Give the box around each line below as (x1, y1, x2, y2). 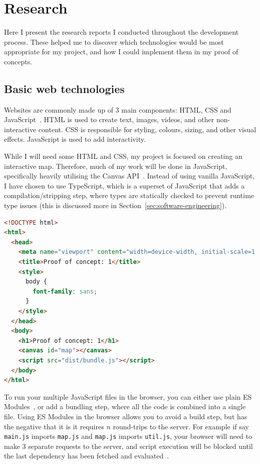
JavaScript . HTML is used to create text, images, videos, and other (4, 114, 214, 125)
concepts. (4, 56, 33, 66)
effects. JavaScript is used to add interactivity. (4, 134, 146, 144)
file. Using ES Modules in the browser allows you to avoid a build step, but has (4, 411, 247, 421)
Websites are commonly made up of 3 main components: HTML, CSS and (4, 104, 231, 115)
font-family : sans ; (33, 288, 98, 295)
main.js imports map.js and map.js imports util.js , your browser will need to (4, 431, 252, 441)
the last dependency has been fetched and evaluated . (4, 450, 169, 461)
